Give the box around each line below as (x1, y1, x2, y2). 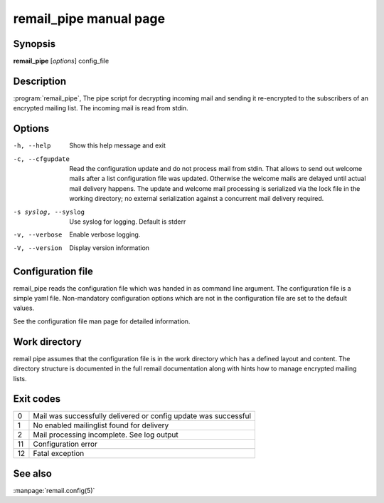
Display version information (69, 243, 149, 252)
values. (13, 304, 35, 313)
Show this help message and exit (69, 141, 166, 150)
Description (13, 75, 67, 87)
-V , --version (13, 244, 63, 252)
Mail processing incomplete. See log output (33, 430, 178, 440)
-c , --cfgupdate (13, 155, 70, 163)
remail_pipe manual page (13, 11, 166, 26)
